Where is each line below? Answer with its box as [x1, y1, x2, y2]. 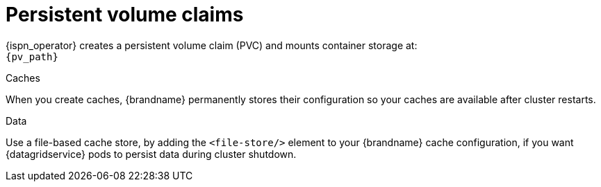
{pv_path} [6, 51, 58, 62]
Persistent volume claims [6, 3, 244, 26]
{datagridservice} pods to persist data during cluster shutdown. [6, 148, 297, 160]
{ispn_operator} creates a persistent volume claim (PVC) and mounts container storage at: [6, 39, 418, 51]
